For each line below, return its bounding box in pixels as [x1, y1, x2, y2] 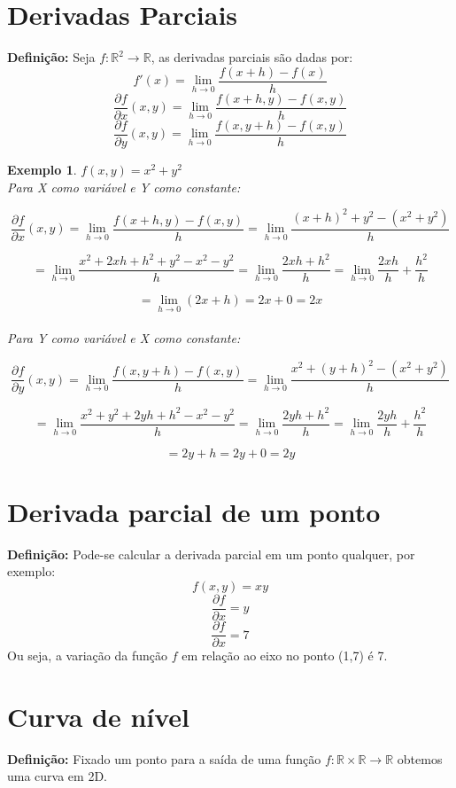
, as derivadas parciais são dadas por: [151, 48, 353, 66]
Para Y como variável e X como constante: [7, 329, 241, 347]
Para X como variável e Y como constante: [7, 177, 241, 196]
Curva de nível [7, 698, 189, 734]
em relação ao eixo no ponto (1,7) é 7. [182, 646, 388, 665]
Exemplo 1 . [7, 160, 77, 178]
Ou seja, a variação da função [7, 646, 167, 665]
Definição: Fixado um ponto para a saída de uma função [7, 749, 321, 768]
